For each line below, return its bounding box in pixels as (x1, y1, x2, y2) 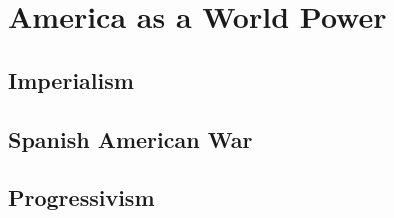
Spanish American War (8, 123, 253, 154)
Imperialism (8, 64, 134, 95)
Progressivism (8, 182, 155, 213)
